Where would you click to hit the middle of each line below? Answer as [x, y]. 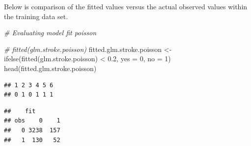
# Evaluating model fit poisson [50, 33]
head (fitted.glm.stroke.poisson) [50, 68]
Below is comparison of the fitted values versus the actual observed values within [126, 6]
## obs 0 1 [32, 121]
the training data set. [36, 16]
